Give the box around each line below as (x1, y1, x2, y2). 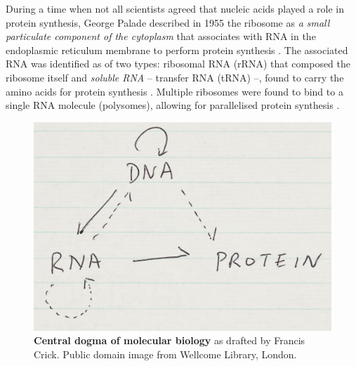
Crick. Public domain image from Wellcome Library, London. (34, 346, 297, 361)
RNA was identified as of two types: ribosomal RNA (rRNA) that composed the (6, 56, 351, 71)
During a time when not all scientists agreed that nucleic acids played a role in (6, 1, 345, 15)
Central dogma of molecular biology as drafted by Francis (34, 333, 305, 348)
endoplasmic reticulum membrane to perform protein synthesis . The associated (6, 42, 348, 57)
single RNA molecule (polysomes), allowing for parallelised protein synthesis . (6, 98, 340, 112)
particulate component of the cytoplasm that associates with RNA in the (6, 29, 316, 44)
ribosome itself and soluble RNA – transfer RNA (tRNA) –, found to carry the (6, 70, 344, 84)
